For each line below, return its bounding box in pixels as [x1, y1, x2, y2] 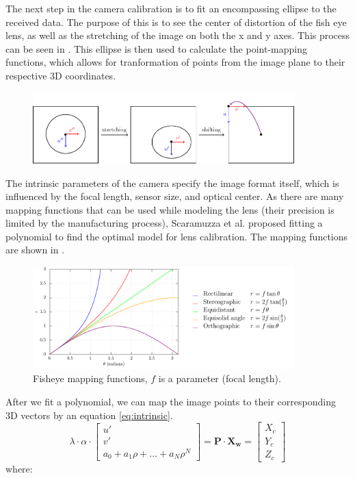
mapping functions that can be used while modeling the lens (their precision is [5, 202, 334, 216]
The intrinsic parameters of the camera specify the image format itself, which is [5, 175, 339, 190]
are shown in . [5, 242, 65, 257]
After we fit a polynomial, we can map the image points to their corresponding [5, 394, 336, 409]
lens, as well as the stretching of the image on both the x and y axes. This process [5, 28, 350, 42]
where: [5, 461, 33, 475]
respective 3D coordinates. [5, 68, 116, 82]
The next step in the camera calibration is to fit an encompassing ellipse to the [5, 1, 337, 15]
